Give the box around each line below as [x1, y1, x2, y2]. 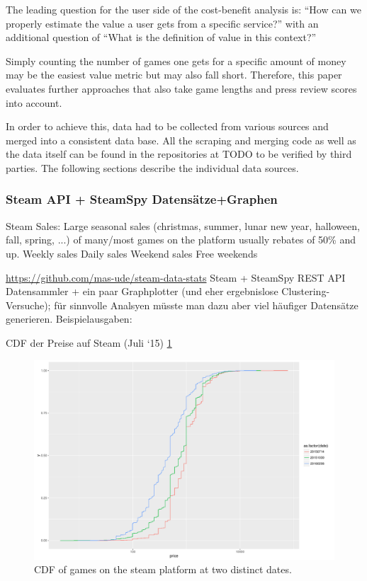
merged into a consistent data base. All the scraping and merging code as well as [6, 132, 356, 147]
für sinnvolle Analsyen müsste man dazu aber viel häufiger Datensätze [54, 297, 358, 312]
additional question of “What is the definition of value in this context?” [6, 30, 317, 45]
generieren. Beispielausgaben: [6, 311, 132, 326]
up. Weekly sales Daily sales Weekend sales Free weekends [6, 246, 258, 260]
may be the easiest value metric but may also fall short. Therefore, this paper [6, 67, 342, 82]
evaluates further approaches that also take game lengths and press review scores [6, 81, 357, 96]
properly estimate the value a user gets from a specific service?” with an [6, 16, 319, 30]
